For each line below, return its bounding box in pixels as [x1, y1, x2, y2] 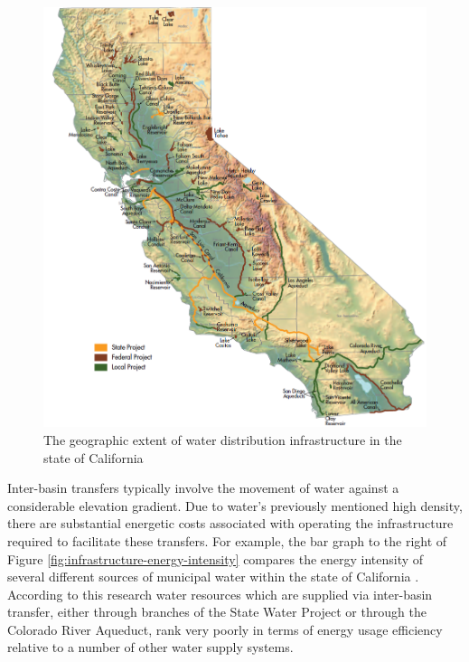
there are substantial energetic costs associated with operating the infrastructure [7, 514, 454, 533]
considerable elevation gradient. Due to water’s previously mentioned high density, [7, 496, 463, 515]
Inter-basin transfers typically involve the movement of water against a [7, 478, 399, 497]
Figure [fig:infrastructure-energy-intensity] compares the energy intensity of [7, 549, 424, 568]
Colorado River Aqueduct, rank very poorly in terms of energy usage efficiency [7, 619, 443, 638]
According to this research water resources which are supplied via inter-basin [7, 584, 433, 603]
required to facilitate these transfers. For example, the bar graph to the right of [7, 531, 447, 550]
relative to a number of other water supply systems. [7, 638, 294, 657]
